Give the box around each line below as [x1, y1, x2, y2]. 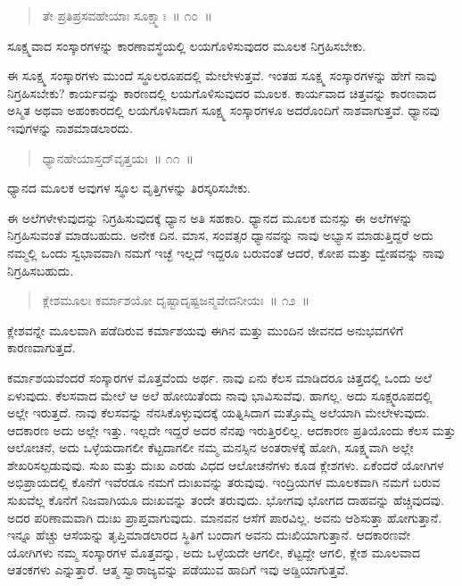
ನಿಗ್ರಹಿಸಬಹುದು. [7, 260, 74, 279]
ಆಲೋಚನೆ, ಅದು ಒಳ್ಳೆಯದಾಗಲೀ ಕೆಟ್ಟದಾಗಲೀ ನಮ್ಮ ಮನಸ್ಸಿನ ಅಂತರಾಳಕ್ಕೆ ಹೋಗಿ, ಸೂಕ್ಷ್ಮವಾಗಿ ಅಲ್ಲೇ [7, 438, 414, 457]
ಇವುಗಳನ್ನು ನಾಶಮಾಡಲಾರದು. [7, 118, 133, 136]
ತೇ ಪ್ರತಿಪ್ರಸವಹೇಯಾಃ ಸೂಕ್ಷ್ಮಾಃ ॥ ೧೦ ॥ [42, 6, 212, 24]
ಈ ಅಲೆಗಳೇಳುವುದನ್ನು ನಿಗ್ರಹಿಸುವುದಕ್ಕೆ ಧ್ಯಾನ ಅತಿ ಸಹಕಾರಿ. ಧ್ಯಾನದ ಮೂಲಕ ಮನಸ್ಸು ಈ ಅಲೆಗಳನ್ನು [7, 208, 413, 227]
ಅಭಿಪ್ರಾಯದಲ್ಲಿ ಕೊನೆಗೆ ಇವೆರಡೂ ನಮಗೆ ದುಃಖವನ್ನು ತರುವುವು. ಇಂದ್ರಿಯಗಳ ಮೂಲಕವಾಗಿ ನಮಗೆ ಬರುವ [7, 473, 441, 491]
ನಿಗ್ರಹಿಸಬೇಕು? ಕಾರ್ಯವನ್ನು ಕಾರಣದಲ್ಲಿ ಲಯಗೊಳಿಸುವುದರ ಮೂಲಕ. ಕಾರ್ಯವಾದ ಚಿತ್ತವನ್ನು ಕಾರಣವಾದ [7, 83, 437, 102]
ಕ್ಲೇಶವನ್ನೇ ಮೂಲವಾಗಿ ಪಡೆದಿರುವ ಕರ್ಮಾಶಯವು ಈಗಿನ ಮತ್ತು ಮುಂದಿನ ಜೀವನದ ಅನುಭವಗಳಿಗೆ [7, 320, 404, 339]
